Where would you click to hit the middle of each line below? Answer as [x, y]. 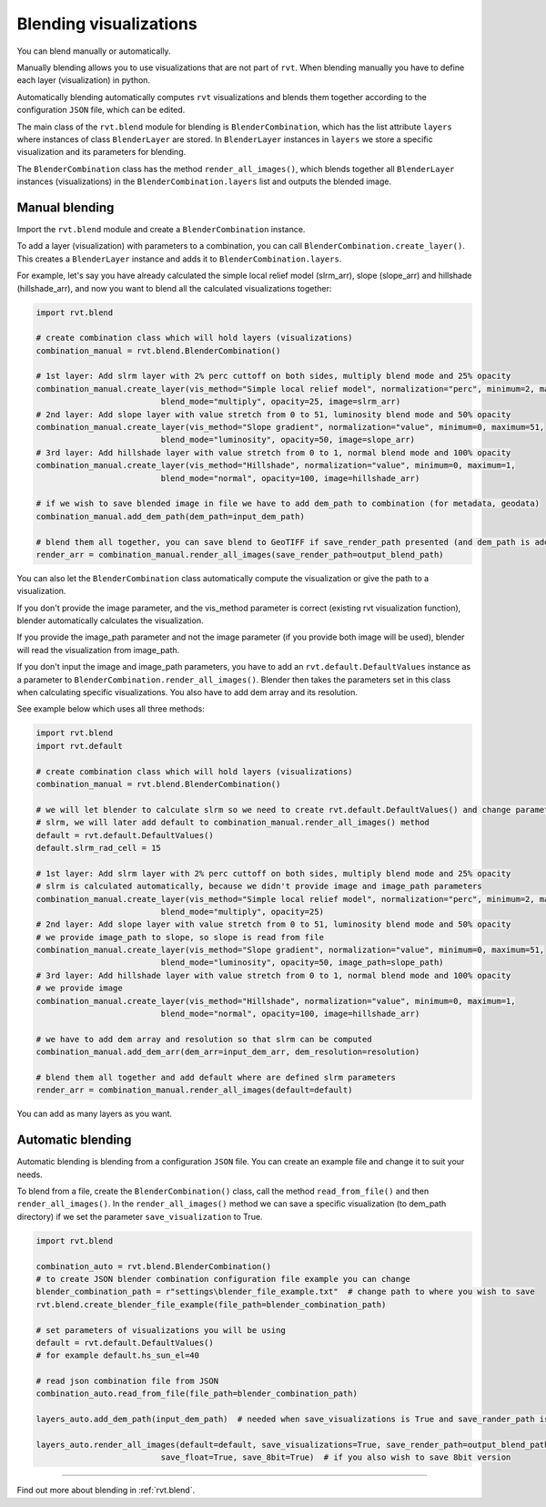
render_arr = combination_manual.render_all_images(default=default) [194, 1090]
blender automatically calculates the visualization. [110, 620]
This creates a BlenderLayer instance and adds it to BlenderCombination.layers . [179, 259]
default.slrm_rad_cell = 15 [98, 848]
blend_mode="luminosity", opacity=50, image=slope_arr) [288, 440]
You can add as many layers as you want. [95, 1114]
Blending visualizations [107, 24]
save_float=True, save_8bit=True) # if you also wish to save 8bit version [336, 1457]
